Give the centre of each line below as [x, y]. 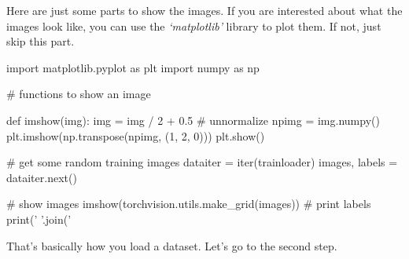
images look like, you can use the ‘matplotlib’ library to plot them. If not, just [194, 26]
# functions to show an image [79, 94]
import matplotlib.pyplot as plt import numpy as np [133, 67]
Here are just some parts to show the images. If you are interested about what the [204, 10]
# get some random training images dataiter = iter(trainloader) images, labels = [202, 162]
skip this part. [41, 41]
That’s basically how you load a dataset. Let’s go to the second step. [172, 245]
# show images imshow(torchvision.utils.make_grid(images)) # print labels [189, 204]
